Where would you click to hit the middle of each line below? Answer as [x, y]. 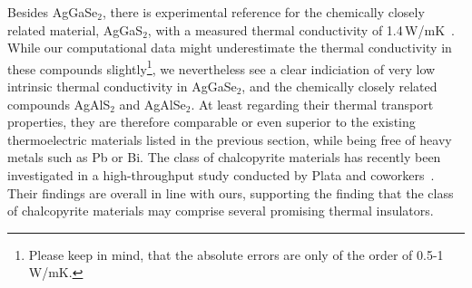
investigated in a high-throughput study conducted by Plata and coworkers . [221, 175]
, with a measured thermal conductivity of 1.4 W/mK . [301, 29]
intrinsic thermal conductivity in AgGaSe [122, 86]
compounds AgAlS [59, 104]
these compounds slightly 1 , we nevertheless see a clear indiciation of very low [221, 67]
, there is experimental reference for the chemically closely [263, 12]
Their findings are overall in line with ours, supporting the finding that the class [231, 192]
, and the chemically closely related [339, 86]
